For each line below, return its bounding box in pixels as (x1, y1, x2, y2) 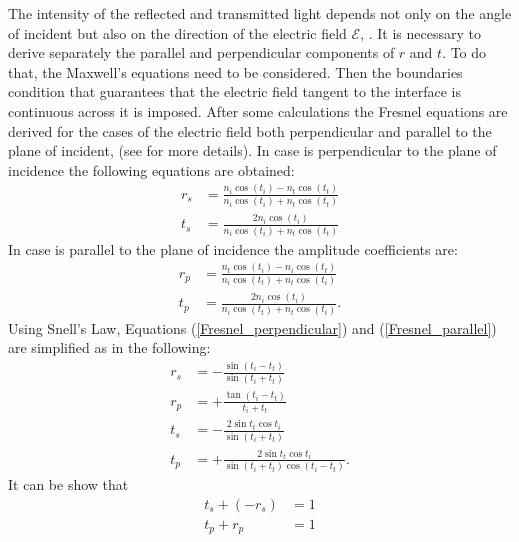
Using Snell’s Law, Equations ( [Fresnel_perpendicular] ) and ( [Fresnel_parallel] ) (8, 317, 497, 338)
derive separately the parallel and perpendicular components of (8, 42, 395, 63)
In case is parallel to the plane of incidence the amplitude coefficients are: (8, 238, 458, 259)
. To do (442, 42, 487, 63)
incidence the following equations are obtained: (8, 159, 295, 180)
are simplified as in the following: (8, 337, 211, 358)
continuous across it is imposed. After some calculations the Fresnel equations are (8, 100, 508, 121)
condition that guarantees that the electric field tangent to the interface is (8, 81, 461, 102)
